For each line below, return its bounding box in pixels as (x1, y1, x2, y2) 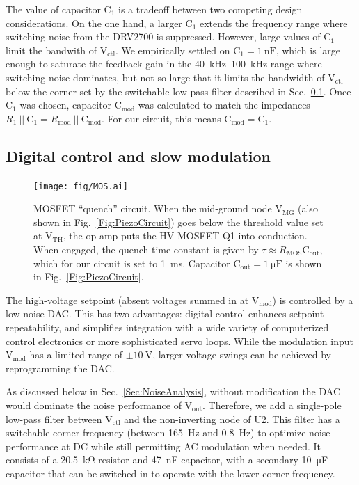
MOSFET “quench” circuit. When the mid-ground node (33, 201, 272, 216)
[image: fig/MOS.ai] (33, 181, 129, 191)
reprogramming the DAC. (6, 360, 115, 375)
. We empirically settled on (115, 42, 230, 57)
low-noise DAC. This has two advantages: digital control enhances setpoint (6, 306, 324, 321)
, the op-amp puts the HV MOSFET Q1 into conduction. (63, 228, 308, 243)
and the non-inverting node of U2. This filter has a (124, 411, 340, 426)
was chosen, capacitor (19, 97, 112, 112)
